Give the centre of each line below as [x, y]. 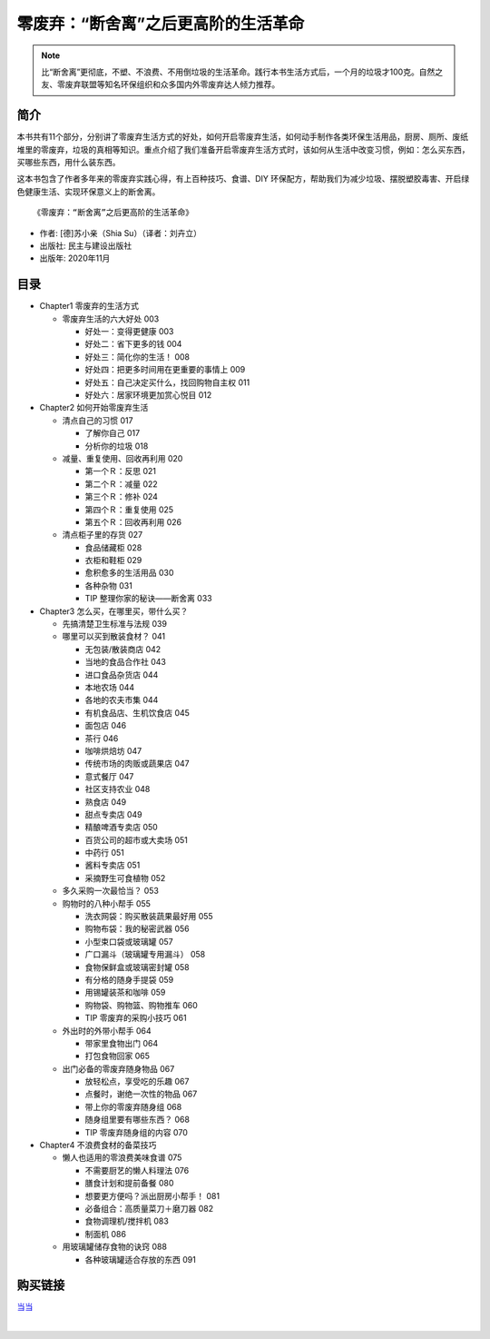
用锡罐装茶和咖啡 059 [125, 992]
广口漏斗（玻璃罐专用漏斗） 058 [145, 955]
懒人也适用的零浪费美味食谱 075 [122, 1157]
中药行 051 [104, 853]
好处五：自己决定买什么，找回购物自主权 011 [167, 382]
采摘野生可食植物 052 [125, 878]
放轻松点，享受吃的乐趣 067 [137, 1082]
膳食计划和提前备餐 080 [129, 1183]
